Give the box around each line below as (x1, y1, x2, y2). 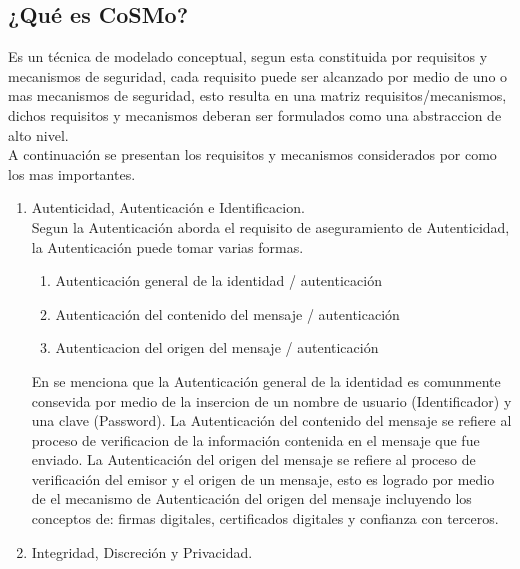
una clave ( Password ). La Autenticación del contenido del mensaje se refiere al (31, 410, 512, 431)
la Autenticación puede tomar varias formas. (31, 236, 304, 257)
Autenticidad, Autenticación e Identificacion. (31, 197, 305, 218)
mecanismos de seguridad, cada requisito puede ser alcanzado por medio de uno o (8, 65, 508, 86)
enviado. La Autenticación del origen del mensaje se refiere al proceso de (31, 449, 476, 470)
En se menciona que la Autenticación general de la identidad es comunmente (31, 370, 501, 391)
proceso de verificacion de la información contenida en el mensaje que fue (31, 429, 480, 450)
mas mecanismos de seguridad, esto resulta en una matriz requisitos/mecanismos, (8, 85, 507, 106)
